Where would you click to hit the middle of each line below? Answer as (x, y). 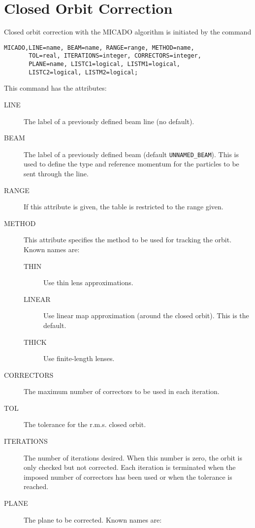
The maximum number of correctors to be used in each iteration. (122, 391)
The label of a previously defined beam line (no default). (109, 121)
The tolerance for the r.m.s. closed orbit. (85, 424)
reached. (36, 486)
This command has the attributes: (55, 88)
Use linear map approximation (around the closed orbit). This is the (146, 315)
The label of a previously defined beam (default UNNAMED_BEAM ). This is (131, 154)
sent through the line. (56, 173)
